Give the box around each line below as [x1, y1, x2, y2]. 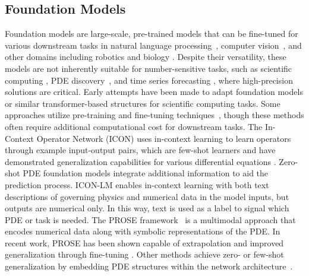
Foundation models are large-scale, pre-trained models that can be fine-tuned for [5, 27, 298, 40]
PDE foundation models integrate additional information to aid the [23, 167, 269, 179]
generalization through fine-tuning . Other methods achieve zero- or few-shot [5, 248, 284, 261]
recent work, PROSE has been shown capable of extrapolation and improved [5, 236, 284, 249]
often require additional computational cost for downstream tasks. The [5, 120, 263, 132]
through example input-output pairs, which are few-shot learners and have [5, 144, 276, 156]
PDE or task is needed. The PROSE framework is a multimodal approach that [5, 213, 296, 226]
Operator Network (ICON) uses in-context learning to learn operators [36, 132, 291, 144]
